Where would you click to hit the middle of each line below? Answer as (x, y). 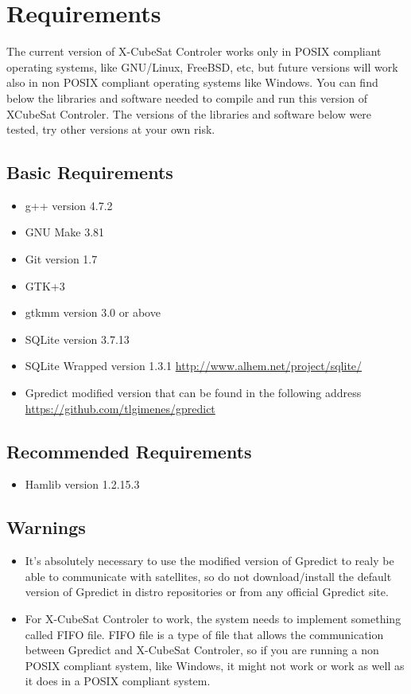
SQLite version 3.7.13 (77, 339)
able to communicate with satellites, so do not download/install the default (208, 576)
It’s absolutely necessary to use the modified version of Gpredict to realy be (209, 561)
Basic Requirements (90, 172)
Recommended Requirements (129, 451)
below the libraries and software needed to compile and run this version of (187, 97)
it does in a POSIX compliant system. (118, 681)
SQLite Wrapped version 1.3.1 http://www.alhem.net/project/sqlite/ (194, 366)
